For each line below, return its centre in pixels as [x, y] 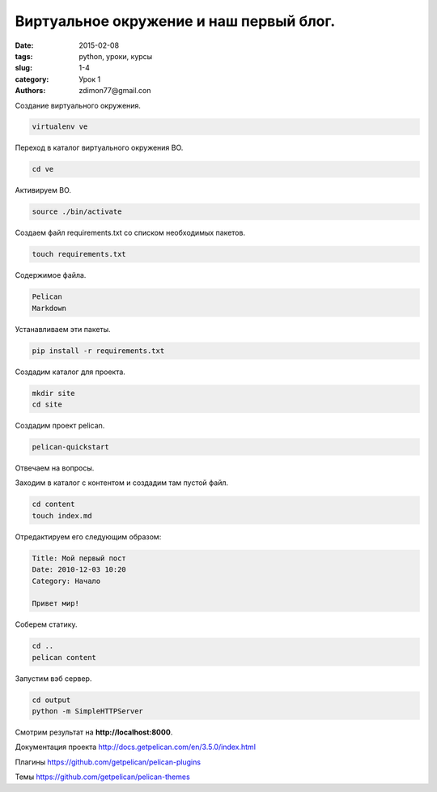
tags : [24, 56]
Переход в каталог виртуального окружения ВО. [99, 148]
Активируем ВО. [43, 190]
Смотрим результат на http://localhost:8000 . [94, 732]
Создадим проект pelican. [60, 426]
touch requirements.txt [79, 254]
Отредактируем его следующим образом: [88, 537]
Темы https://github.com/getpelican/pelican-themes [102, 777]
